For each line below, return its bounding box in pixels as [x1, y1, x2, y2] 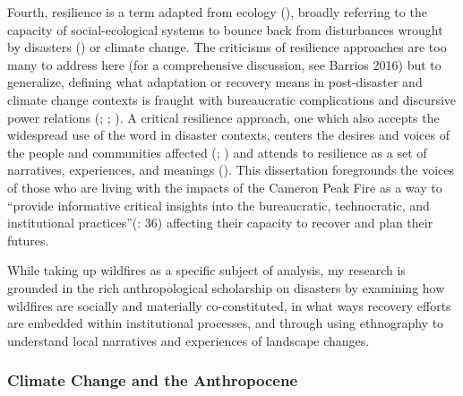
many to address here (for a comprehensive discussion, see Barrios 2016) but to [7, 55, 442, 73]
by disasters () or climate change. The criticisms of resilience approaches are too [7, 38, 447, 56]
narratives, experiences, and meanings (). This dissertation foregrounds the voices [7, 160, 455, 179]
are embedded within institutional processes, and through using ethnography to [7, 314, 444, 332]
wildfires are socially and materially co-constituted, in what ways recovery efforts [7, 296, 451, 314]
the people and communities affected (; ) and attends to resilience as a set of [7, 142, 427, 161]
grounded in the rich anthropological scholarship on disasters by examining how [7, 278, 445, 297]
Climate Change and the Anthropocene [7, 369, 297, 392]
